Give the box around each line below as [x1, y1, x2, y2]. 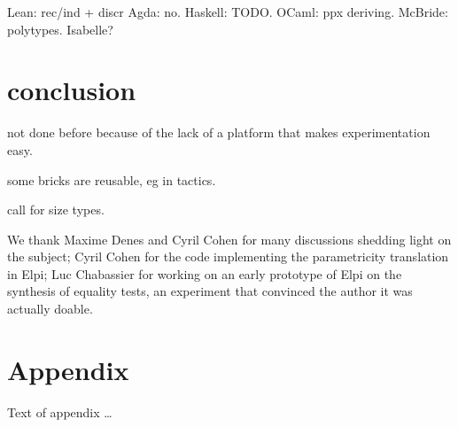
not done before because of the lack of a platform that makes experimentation [7, 123, 431, 142]
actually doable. [7, 299, 93, 318]
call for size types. [7, 200, 105, 219]
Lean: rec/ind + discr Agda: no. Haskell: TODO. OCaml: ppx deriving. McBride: [7, 3, 448, 20]
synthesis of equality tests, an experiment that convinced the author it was [7, 282, 413, 300]
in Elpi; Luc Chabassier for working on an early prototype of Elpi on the [7, 264, 402, 283]
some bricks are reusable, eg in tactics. [7, 170, 216, 189]
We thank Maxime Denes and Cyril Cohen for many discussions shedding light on [7, 229, 452, 248]
